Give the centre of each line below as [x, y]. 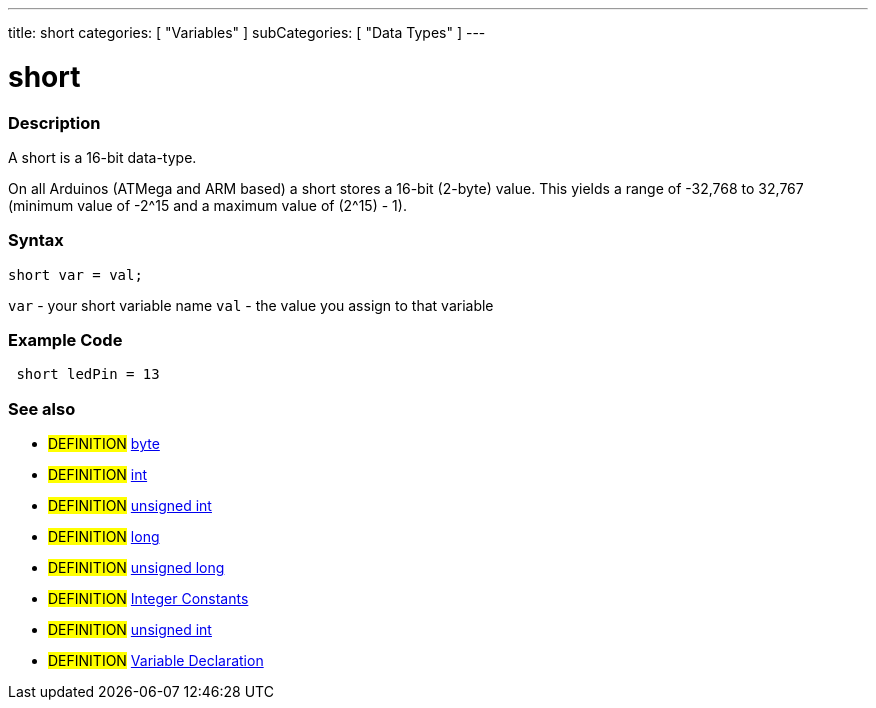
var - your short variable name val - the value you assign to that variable [251, 305]
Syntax [36, 240]
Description [54, 122]
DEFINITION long [104, 537]
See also [42, 408]
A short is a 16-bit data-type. [102, 157]
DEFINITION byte [104, 444]
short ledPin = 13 [88, 374]
